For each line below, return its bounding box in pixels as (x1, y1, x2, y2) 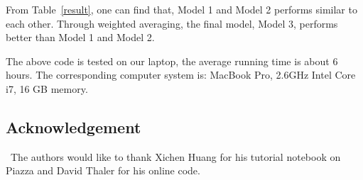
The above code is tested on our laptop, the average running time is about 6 (6, 53, 338, 68)
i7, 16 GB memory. (6, 81, 88, 96)
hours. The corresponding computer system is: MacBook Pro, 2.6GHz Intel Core (6, 67, 356, 82)
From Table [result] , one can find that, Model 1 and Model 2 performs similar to (6, 2, 357, 16)
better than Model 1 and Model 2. (6, 30, 155, 45)
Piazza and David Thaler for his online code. (6, 163, 200, 178)
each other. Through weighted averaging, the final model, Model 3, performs (6, 16, 338, 30)
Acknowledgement (6, 116, 141, 137)
